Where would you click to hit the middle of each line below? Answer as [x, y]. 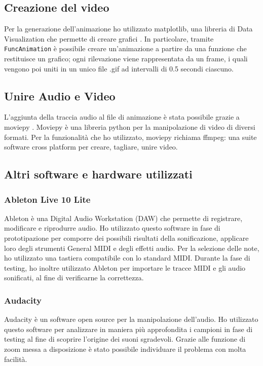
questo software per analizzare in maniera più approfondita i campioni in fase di [128, 329]
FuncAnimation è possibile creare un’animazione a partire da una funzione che [125, 48]
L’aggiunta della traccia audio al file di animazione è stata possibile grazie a [122, 117]
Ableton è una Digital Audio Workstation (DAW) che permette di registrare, [123, 218]
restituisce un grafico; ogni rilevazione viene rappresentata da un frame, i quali [126, 59]
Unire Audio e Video [60, 96]
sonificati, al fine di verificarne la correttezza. [74, 278]
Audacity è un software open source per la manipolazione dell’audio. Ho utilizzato [131, 319]
